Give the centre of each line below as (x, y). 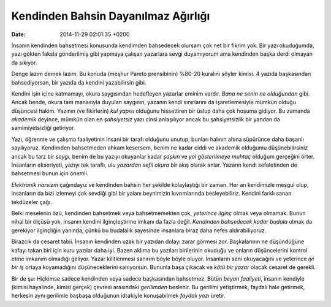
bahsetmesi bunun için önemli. (50, 173)
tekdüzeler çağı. (32, 202)
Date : (18, 34)
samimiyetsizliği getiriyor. (43, 128)
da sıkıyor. (24, 63)
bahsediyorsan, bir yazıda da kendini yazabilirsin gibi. (79, 82)
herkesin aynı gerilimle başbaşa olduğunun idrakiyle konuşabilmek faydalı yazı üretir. (119, 296)
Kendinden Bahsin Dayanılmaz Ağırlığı (111, 16)
